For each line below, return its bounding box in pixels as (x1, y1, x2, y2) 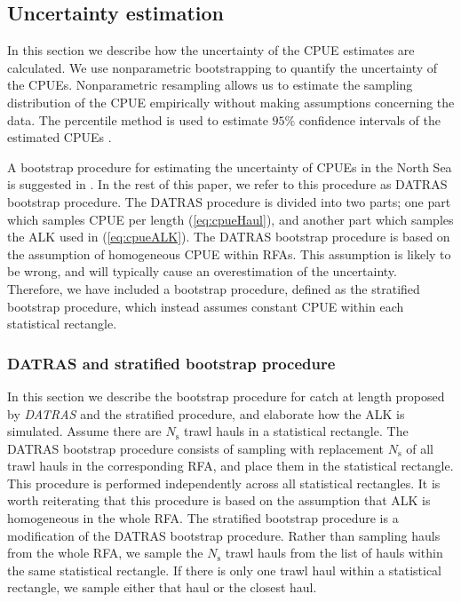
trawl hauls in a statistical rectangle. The (183, 422, 409, 440)
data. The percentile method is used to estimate (7, 110, 268, 129)
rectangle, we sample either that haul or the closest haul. (7, 578, 317, 597)
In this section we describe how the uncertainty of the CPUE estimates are (7, 41, 415, 59)
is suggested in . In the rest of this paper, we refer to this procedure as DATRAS (7, 175, 448, 194)
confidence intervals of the (298, 110, 441, 129)
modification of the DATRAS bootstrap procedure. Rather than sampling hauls (7, 526, 441, 544)
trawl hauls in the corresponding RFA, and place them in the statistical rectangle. (7, 456, 454, 475)
